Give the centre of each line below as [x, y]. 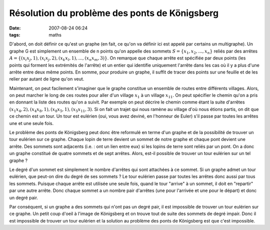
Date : [15, 28]
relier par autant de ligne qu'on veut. [47, 79]
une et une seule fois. [31, 123]
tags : [15, 34]
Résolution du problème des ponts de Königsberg [114, 13]
